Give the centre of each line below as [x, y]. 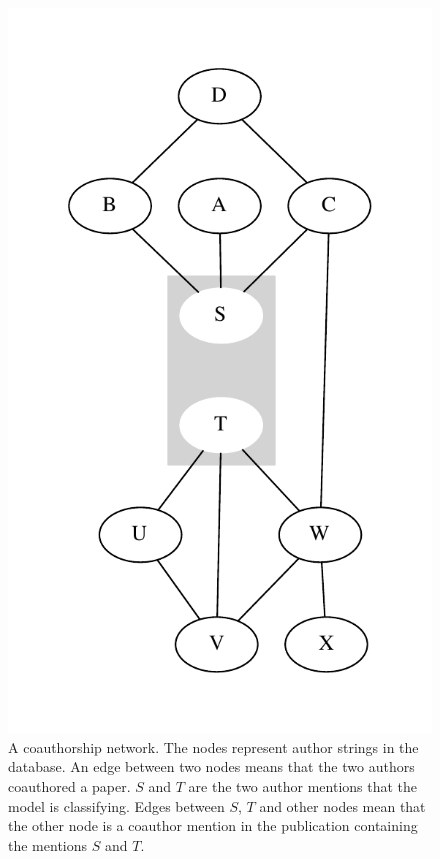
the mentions [48, 844]
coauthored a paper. [69, 785]
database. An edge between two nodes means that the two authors [211, 766]
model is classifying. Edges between [116, 805]
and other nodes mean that [342, 805]
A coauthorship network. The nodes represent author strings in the [213, 746]
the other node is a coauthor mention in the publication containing [213, 825]
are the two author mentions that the [303, 785]
